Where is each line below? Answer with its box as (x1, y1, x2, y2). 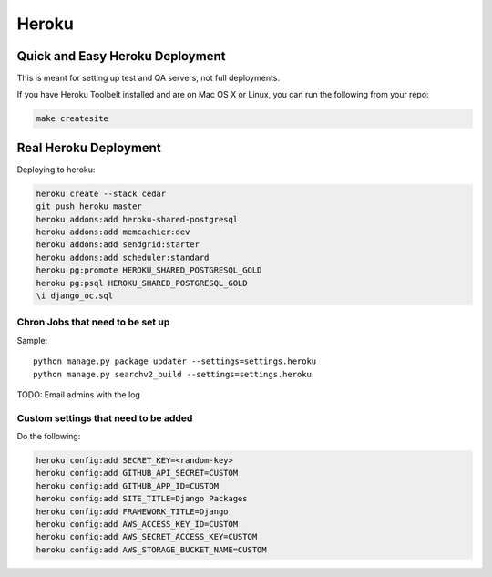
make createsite (36, 114, 109, 124)
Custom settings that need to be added (16, 411, 193, 424)
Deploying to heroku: (16, 164, 96, 175)
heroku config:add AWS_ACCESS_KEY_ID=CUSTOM (36, 520, 239, 530)
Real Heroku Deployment (16, 139, 161, 155)
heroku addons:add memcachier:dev (36, 227, 190, 237)
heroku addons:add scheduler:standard (36, 252, 210, 263)
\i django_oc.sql (36, 291, 114, 301)
